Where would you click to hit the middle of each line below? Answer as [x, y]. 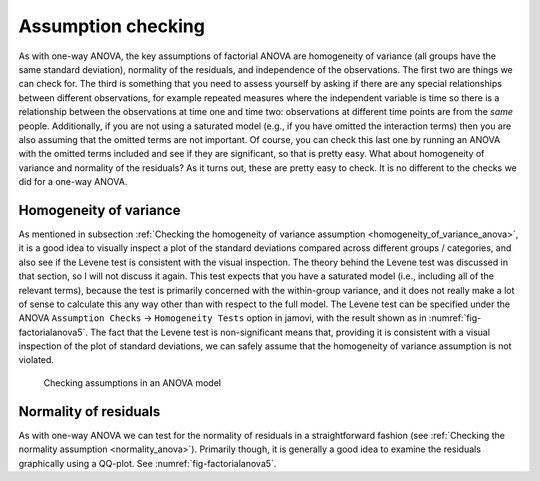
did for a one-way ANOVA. [73, 182]
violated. [36, 360]
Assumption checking [111, 26]
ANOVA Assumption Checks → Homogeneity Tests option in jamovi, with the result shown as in [222, 318]
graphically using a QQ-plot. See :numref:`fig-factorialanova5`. [147, 463]
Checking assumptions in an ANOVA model [132, 382]
